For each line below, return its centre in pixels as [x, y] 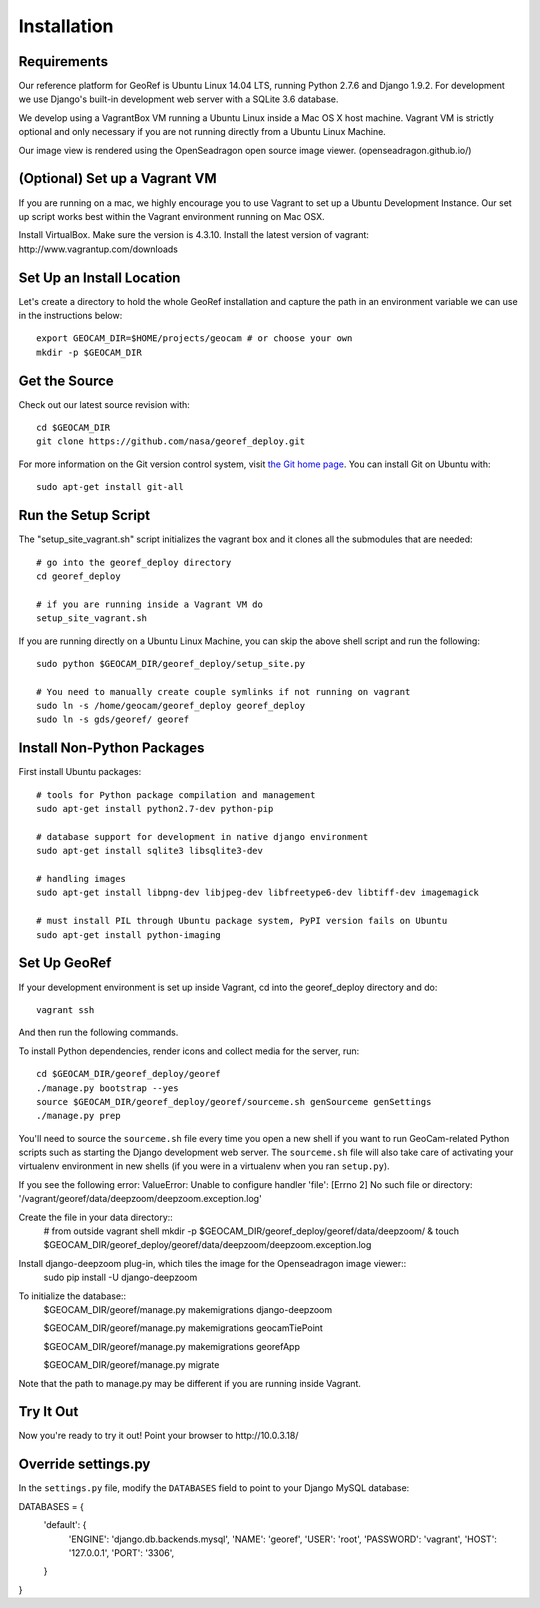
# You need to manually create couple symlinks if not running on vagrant [223, 691]
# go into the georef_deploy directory [134, 562]
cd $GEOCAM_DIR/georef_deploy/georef [129, 1074]
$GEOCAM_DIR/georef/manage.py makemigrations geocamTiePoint [183, 1328]
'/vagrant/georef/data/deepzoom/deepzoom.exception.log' [140, 1199]
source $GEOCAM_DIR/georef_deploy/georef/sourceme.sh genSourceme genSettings [234, 1101]
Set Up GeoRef [65, 963]
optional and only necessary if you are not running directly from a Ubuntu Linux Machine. [202, 132]
